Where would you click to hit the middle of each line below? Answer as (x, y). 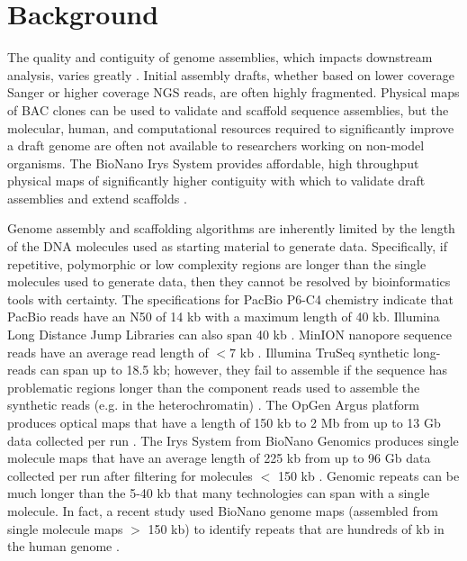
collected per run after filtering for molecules (130, 475)
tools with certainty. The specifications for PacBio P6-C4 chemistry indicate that (231, 299)
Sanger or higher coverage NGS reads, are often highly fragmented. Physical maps (233, 92)
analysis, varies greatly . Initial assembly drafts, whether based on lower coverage (231, 74)
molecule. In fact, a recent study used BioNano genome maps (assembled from (223, 510)
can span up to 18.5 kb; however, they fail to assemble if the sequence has (243, 370)
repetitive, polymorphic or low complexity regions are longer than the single (217, 263)
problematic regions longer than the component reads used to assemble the (214, 387)
